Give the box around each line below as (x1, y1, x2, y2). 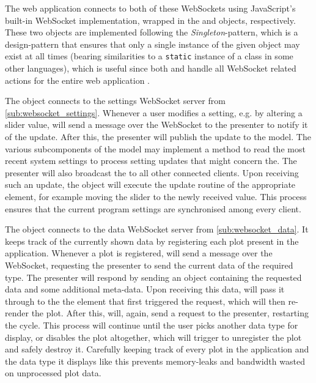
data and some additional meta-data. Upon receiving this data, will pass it (5, 283, 285, 296)
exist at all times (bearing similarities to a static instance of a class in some (5, 50, 293, 62)
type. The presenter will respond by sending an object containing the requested (5, 270, 302, 283)
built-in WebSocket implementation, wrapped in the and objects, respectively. (5, 13, 296, 26)
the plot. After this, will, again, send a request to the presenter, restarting (31, 307, 309, 319)
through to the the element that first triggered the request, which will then (5, 294, 285, 307)
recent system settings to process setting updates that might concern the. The (5, 154, 297, 167)
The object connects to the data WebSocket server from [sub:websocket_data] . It (5, 223, 309, 236)
